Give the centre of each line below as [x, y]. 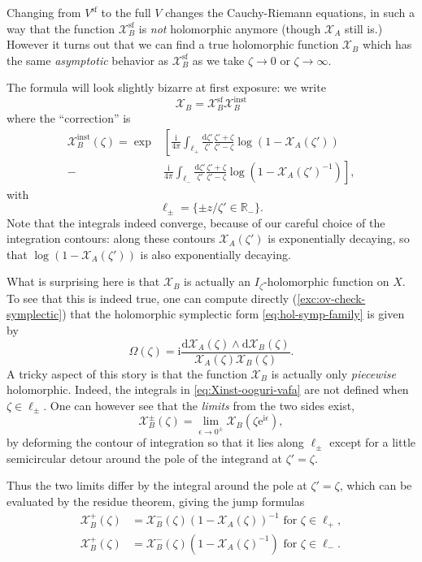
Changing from [44, 12]
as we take [218, 60]
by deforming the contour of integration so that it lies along [155, 442]
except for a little [372, 442]
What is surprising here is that [83, 281]
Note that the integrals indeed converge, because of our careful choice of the [196, 222]
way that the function [61, 28]
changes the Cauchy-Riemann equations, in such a [290, 12]
